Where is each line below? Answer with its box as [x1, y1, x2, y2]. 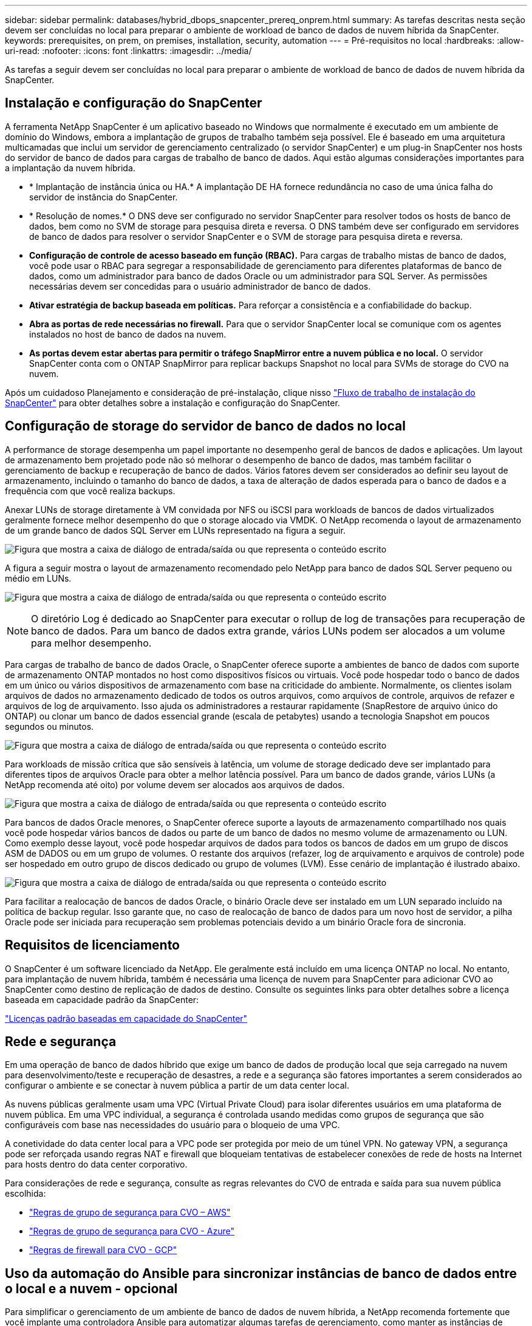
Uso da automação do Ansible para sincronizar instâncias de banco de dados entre [5, 1265, 517, 1281]
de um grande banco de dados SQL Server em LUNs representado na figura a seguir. [5, 525, 346, 535]
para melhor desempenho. [31, 636, 152, 649]
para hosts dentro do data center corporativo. [5, 1159, 188, 1170]
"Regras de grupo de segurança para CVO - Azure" [29, 1226, 234, 1237]
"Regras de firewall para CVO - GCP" [29, 1245, 177, 1256]
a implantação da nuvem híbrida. [5, 162, 135, 173]
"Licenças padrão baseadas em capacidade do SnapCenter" [5, 1013, 248, 1024]
